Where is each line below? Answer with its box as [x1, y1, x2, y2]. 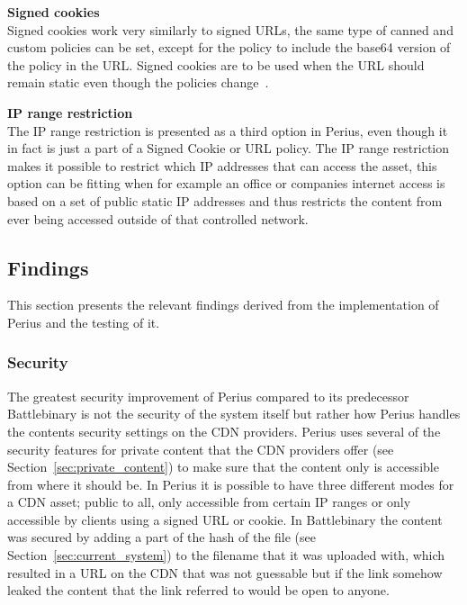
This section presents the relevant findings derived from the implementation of [7, 295, 439, 314]
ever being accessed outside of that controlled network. [7, 209, 309, 228]
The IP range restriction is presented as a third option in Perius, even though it [7, 121, 448, 140]
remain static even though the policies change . [7, 73, 269, 92]
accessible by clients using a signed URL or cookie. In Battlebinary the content [7, 510, 443, 528]
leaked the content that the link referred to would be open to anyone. [7, 581, 390, 600]
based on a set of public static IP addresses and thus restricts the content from [7, 191, 443, 210]
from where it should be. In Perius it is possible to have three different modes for [7, 474, 454, 493]
